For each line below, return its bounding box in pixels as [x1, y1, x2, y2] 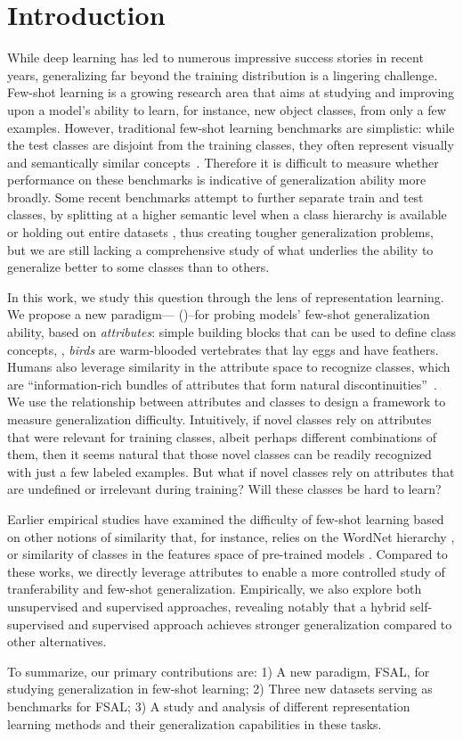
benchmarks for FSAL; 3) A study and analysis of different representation [7, 696, 410, 715]
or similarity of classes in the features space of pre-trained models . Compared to [7, 545, 448, 563]
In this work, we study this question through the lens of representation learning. [7, 287, 444, 306]
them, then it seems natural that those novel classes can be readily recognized [7, 445, 432, 464]
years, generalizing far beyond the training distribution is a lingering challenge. [7, 65, 438, 84]
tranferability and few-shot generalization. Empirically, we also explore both [7, 579, 422, 598]
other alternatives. [7, 632, 107, 651]
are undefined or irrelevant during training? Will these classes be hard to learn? [7, 480, 442, 498]
